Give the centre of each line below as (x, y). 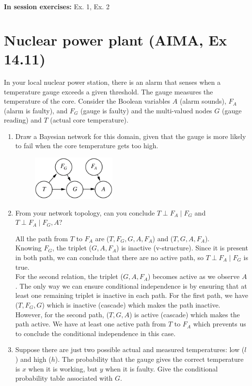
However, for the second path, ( (62, 314)
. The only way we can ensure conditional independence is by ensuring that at (131, 286)
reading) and (23, 120)
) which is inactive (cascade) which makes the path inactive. (131, 305)
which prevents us (220, 324)
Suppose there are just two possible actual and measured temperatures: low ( (130, 349)
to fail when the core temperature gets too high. (87, 146)
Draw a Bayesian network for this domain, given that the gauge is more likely (131, 136)
